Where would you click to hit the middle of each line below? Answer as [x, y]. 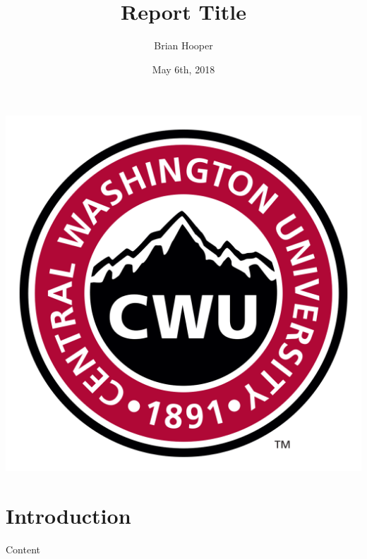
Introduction [68, 516]
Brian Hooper [183, 45]
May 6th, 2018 [183, 69]
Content [23, 549]
